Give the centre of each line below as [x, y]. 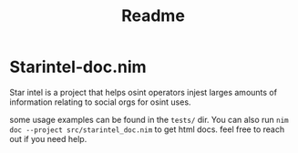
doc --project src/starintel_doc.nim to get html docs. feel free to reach [147, 129]
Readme [153, 16]
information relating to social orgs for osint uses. [100, 102]
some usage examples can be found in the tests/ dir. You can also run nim [149, 119]
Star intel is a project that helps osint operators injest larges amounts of [144, 92]
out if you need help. [48, 138]
